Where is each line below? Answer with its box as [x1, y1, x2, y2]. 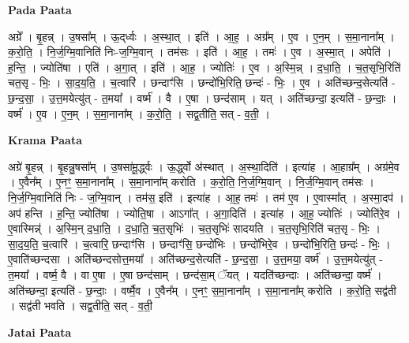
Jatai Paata [8, 323, 72, 340]
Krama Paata [8, 132, 82, 148]
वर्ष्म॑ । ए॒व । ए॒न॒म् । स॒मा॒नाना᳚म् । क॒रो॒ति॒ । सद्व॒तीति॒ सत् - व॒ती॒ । [8, 105, 270, 121]
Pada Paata [8, 2, 72, 17]
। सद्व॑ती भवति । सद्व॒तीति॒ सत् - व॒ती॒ [8, 297, 152, 314]
